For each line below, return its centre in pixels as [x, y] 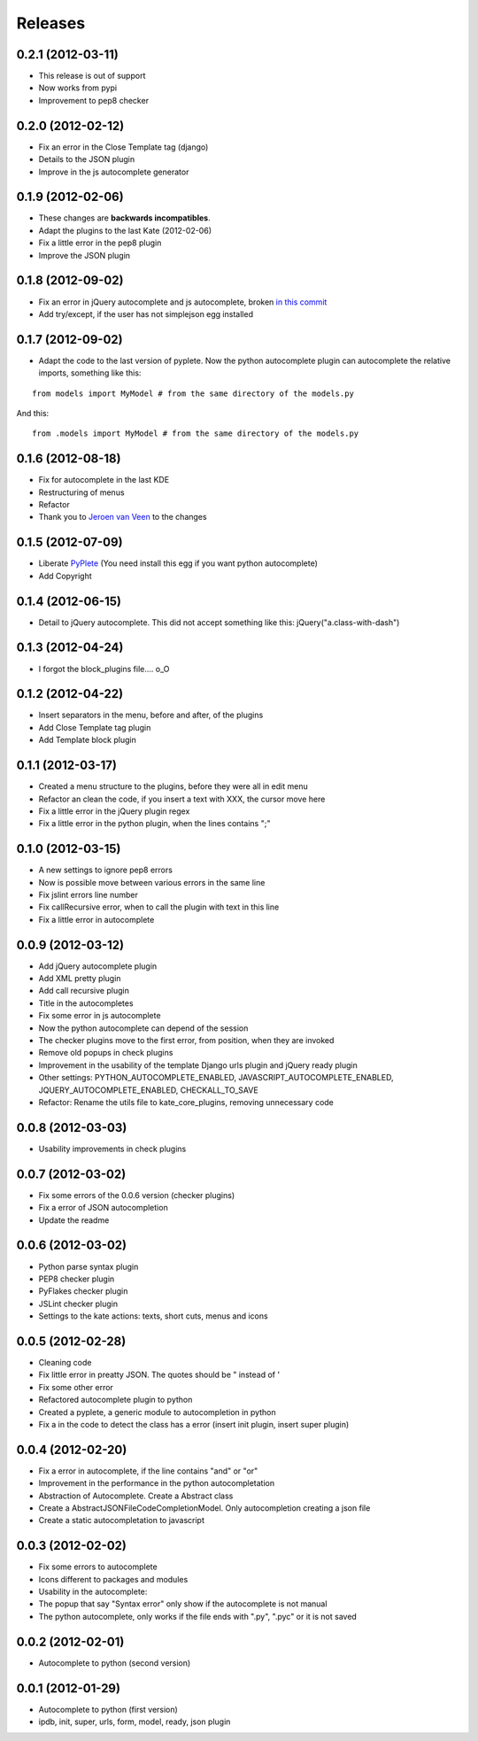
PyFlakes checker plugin [83, 1291]
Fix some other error [76, 1387]
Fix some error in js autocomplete [100, 1016]
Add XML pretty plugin [80, 979]
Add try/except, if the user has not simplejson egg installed [146, 313]
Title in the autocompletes [86, 1003]
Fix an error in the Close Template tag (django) [123, 147]
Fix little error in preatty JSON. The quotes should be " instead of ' [159, 1375]
